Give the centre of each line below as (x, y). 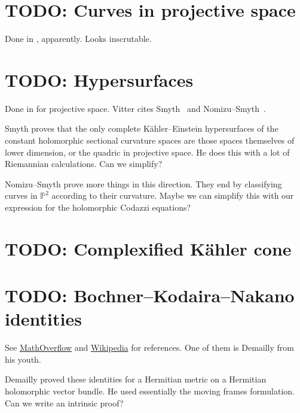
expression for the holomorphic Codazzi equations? (98, 207)
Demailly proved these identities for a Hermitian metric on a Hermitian (136, 379)
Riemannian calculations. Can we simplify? (84, 164)
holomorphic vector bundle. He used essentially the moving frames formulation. (150, 391)
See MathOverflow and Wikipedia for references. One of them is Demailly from (149, 347)
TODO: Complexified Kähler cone (148, 248)
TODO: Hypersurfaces (99, 79)
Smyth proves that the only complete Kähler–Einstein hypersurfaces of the (142, 128)
